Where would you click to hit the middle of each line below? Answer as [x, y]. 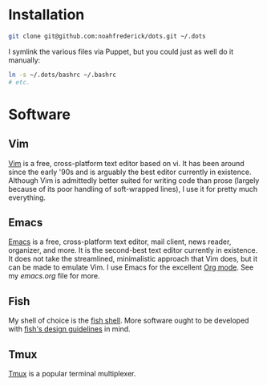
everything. [27, 197]
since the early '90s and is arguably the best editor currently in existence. [130, 172]
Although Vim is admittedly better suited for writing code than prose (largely [134, 180]
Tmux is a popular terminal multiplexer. [72, 374]
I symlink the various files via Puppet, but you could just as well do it [121, 51]
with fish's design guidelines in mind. [69, 329]
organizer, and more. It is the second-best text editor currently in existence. [133, 250]
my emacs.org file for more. [54, 276]
